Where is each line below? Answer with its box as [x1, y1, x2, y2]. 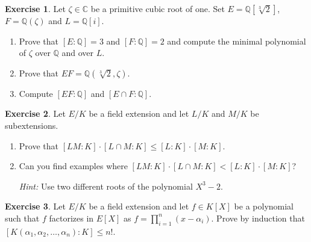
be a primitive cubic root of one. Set [90, 2, 225, 14]
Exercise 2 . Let [5, 107, 66, 120]
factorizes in [49, 211, 94, 224]
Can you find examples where [19, 160, 128, 172]
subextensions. [5, 119, 58, 131]
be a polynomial [234, 200, 294, 213]
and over [61, 46, 94, 59]
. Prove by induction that [211, 211, 305, 224]
